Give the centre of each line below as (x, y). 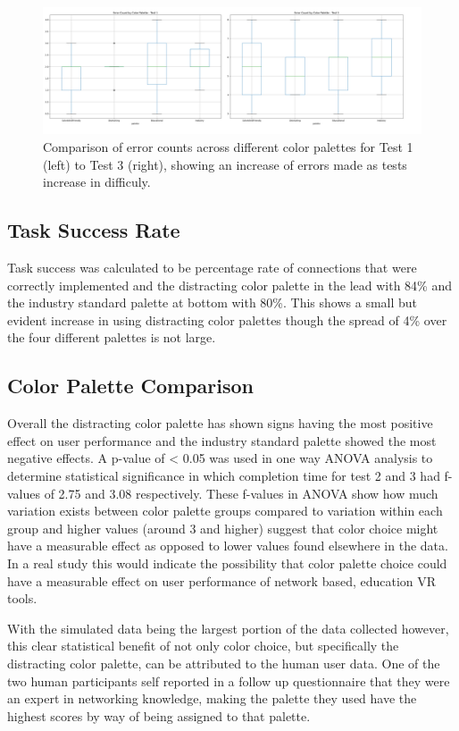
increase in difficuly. (97, 182)
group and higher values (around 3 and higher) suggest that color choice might (223, 528)
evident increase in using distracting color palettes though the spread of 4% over (227, 319)
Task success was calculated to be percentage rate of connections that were (212, 268)
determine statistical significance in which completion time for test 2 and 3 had (224, 475)
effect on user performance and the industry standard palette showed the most (222, 440)
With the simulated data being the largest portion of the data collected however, (228, 628)
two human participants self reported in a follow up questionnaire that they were (229, 681)
